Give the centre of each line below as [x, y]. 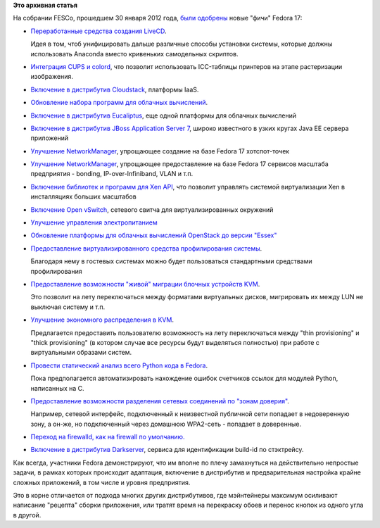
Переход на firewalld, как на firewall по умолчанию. [108, 437]
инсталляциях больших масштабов [83, 196]
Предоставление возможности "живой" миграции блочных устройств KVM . [145, 284]
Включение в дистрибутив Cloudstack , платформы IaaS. [115, 89]
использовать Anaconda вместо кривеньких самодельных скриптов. [134, 54]
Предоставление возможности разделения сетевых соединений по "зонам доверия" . [160, 401]
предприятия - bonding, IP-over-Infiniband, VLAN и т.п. [112, 174]
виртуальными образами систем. [81, 353]
